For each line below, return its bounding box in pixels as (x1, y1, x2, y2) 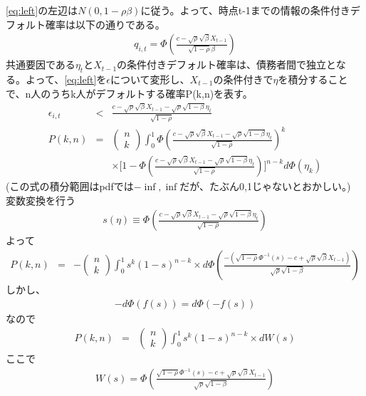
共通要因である (6, 57, 75, 72)
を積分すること (278, 72, 348, 87)
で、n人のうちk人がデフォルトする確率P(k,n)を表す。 (6, 85, 253, 100)
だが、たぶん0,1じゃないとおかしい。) (179, 179, 351, 194)
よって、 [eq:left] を (25, 72, 107, 87)
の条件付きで (213, 72, 273, 87)
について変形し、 (110, 72, 190, 87)
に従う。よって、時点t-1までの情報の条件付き (140, 3, 350, 17)
